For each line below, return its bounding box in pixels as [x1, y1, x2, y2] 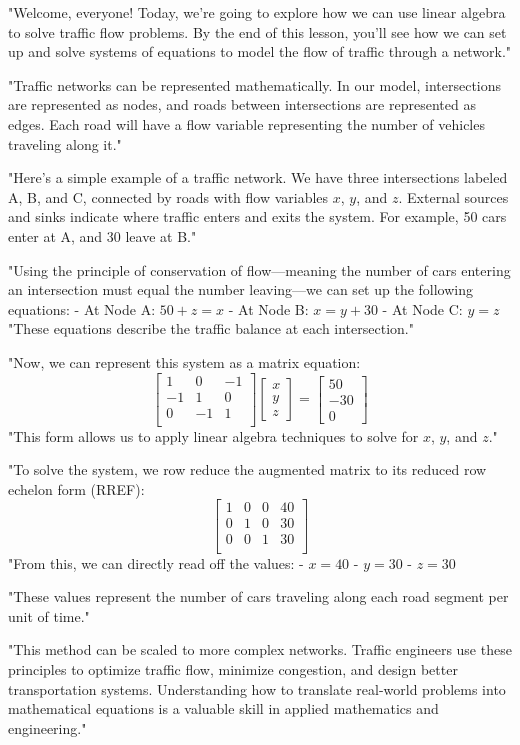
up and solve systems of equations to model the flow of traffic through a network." [8, 41, 512, 62]
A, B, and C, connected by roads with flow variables [8, 186, 329, 207]
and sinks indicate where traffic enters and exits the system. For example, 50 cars [8, 206, 507, 227]
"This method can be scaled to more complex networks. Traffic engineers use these [8, 639, 512, 660]
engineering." [8, 717, 87, 738]
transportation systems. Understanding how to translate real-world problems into [8, 678, 506, 699]
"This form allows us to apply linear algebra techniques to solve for [8, 425, 419, 446]
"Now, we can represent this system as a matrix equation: [8, 351, 361, 372]
